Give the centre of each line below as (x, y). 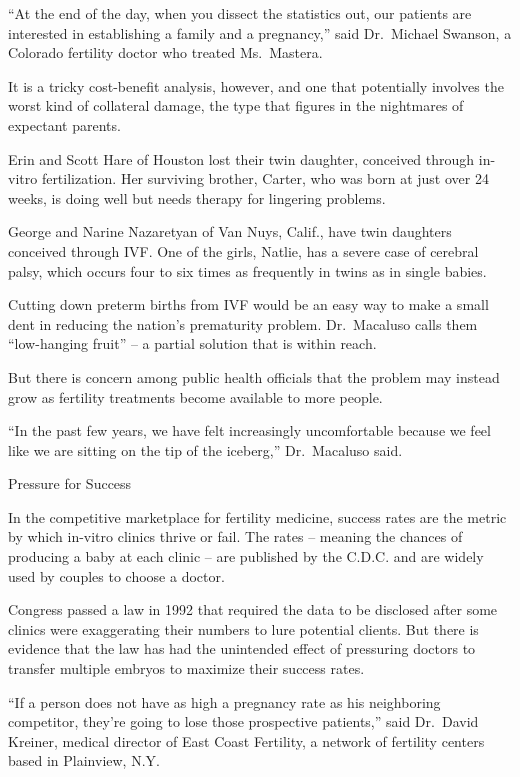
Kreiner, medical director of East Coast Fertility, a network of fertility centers (246, 740)
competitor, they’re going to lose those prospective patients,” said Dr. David (243, 721)
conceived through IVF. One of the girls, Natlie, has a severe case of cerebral (243, 250)
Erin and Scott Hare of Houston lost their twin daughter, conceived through (241, 158)
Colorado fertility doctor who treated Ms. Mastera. (165, 52)
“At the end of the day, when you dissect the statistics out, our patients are (240, 13)
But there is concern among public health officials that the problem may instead (254, 376)
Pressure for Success (70, 483)
